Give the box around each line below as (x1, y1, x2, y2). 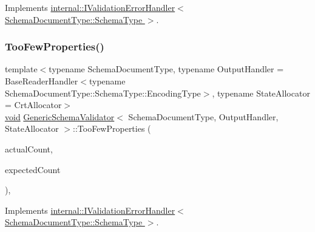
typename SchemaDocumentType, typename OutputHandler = (49, 63, 284, 75)
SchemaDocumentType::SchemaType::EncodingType (5, 86, 201, 99)
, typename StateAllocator (212, 86, 310, 99)
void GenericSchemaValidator (5, 110, 115, 123)
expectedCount (5, 163, 61, 176)
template (5, 63, 38, 75)
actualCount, (5, 142, 53, 155)
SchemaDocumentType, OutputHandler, (128, 110, 279, 123)
